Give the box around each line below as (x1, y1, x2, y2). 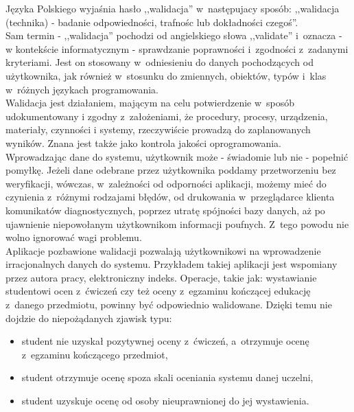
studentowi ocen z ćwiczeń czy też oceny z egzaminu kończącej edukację (5, 284, 311, 298)
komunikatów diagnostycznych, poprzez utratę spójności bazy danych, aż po (5, 203, 325, 217)
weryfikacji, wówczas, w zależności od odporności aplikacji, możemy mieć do (5, 176, 327, 190)
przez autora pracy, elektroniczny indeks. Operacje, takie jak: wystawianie (5, 270, 317, 284)
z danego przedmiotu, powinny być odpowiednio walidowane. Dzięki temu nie (5, 297, 332, 312)
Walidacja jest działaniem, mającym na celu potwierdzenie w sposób (5, 95, 295, 110)
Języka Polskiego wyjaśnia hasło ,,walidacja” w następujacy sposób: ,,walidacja (5, 1, 340, 15)
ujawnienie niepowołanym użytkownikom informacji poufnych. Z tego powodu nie (5, 216, 349, 231)
